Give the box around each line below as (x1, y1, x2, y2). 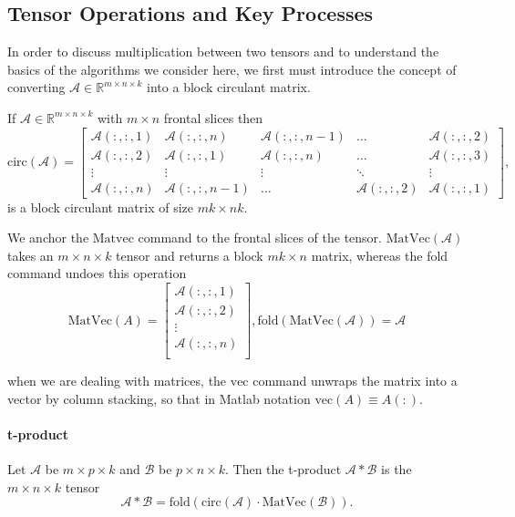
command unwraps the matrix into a (252, 371, 458, 390)
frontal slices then (163, 108, 263, 127)
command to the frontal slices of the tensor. (138, 228, 382, 247)
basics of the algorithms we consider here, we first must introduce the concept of (7, 59, 457, 78)
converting (7, 78, 66, 97)
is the (381, 460, 412, 479)
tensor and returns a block (116, 245, 263, 264)
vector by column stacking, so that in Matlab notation (7, 388, 311, 408)
